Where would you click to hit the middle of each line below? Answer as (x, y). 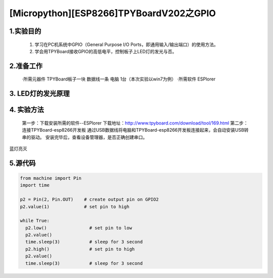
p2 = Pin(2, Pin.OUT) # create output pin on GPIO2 (89, 200)
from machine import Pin (51, 178)
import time (35, 185)
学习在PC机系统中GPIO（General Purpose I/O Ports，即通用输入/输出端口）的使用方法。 (126, 44)
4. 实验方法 (27, 110)
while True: (35, 221)
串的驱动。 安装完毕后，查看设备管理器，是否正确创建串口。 (85, 137)
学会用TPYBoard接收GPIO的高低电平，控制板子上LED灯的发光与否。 (106, 51)
